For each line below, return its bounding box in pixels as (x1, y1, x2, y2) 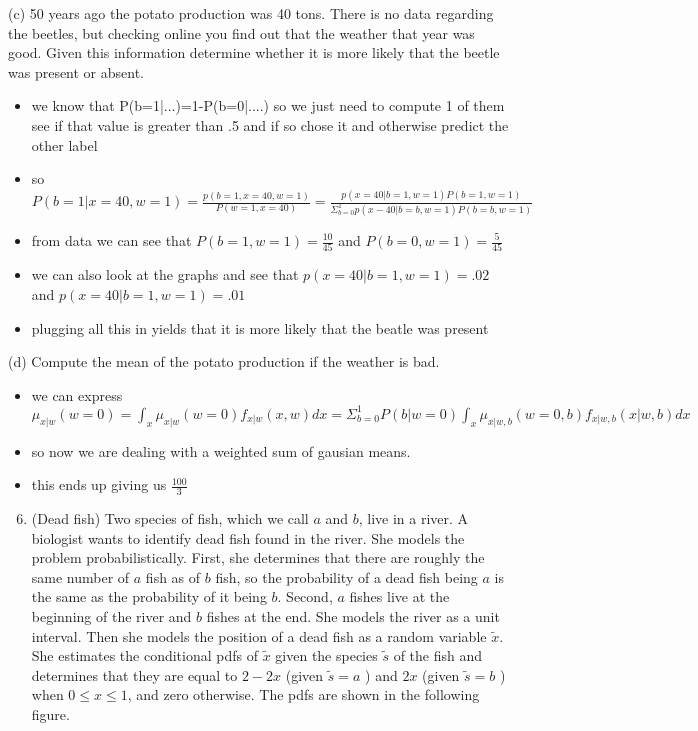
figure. (31, 703, 70, 724)
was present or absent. (8, 61, 145, 82)
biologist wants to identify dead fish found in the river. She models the (31, 527, 465, 548)
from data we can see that (31, 230, 192, 250)
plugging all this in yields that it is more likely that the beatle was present (31, 317, 489, 338)
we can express (31, 384, 123, 405)
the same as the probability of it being (31, 586, 267, 607)
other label (31, 134, 98, 155)
